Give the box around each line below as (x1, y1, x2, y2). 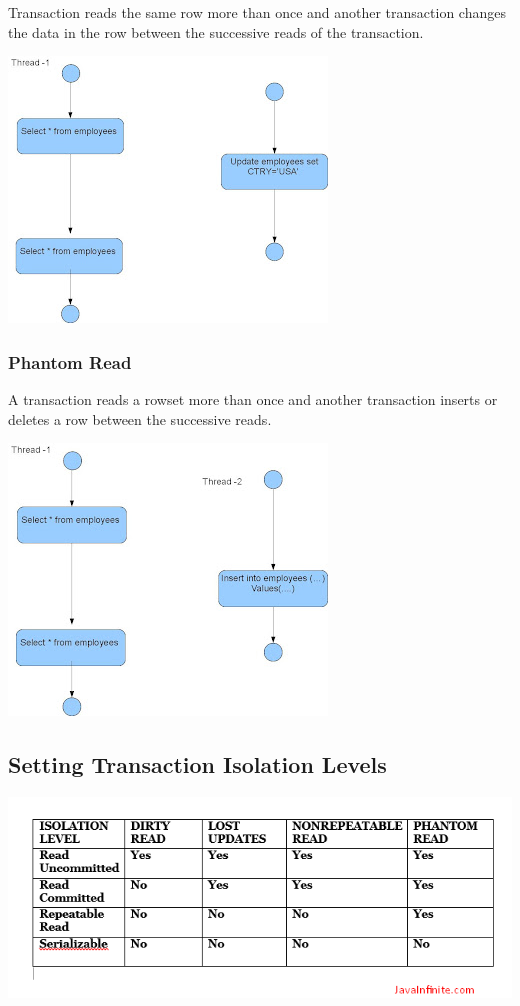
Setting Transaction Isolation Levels (8, 749, 387, 780)
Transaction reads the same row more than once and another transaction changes (8, 2, 506, 22)
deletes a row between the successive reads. (8, 408, 272, 429)
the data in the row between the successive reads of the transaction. (8, 21, 424, 42)
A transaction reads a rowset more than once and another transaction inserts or (8, 389, 498, 409)
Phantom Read (8, 349, 132, 374)
